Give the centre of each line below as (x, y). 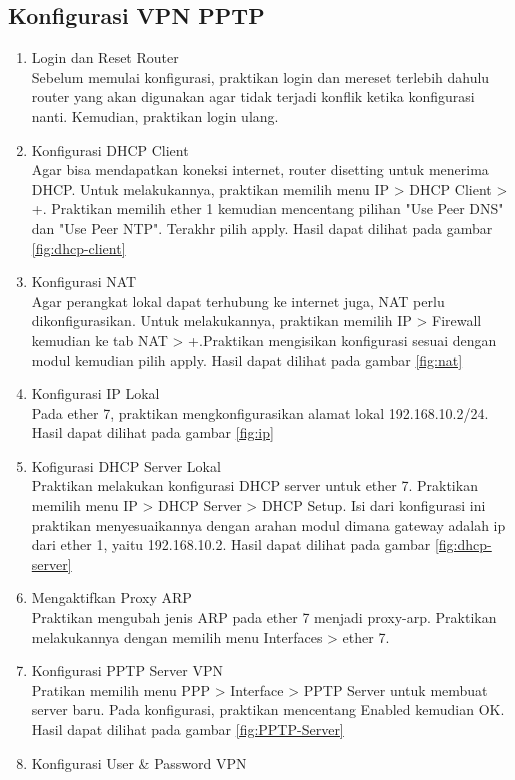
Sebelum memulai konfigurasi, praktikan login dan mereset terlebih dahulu (260, 76)
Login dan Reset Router (105, 57)
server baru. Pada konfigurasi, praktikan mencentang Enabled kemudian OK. (268, 709)
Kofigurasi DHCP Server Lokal (126, 465)
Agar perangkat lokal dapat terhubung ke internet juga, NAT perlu (238, 300)
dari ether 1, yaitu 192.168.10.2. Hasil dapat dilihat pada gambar (231, 544)
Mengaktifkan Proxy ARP (111, 597)
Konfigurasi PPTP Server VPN (127, 670)
